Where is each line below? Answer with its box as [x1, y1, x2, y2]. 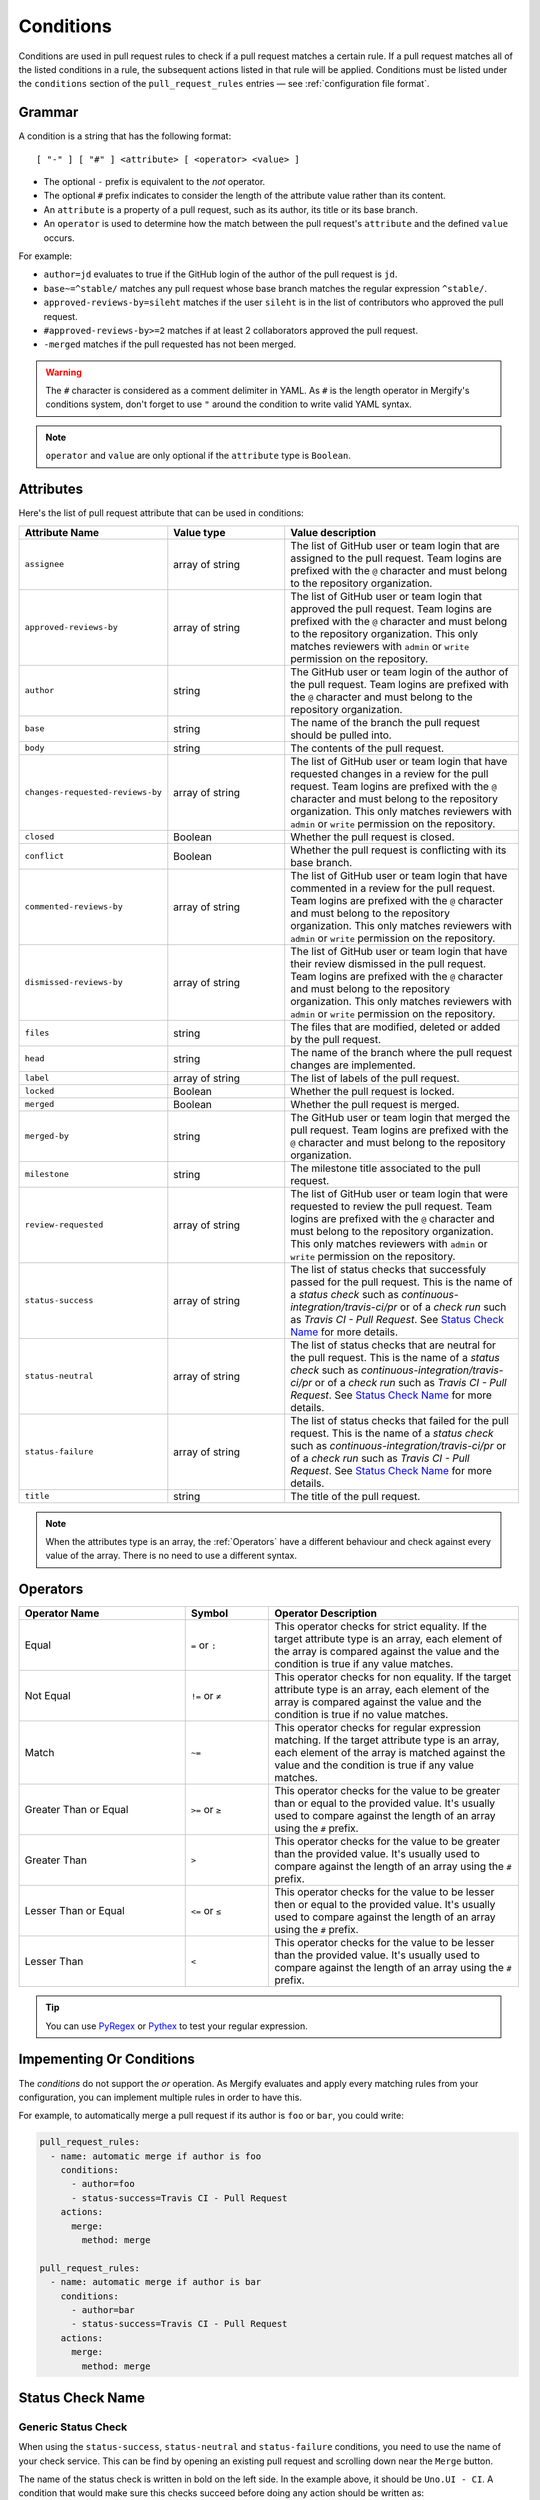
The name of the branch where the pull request [290, 1045, 513, 1059]
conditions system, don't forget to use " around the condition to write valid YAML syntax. [45, 398, 412, 410]
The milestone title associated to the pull [290, 1161, 481, 1175]
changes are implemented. [290, 1058, 416, 1072]
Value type [173, 525, 226, 539]
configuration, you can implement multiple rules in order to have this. [18, 2091, 302, 2103]
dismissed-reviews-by [24, 977, 124, 988]
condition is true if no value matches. [274, 1708, 449, 1722]
